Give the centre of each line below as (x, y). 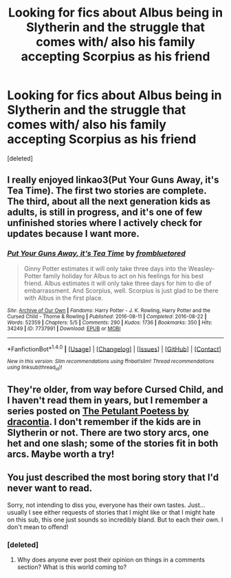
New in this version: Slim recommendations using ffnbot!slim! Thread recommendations (111, 362)
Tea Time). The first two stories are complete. (107, 191)
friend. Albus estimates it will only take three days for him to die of (118, 283)
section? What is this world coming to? (72, 567)
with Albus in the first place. (63, 298)
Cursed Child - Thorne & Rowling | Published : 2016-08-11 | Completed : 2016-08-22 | (107, 316)
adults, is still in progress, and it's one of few (105, 213)
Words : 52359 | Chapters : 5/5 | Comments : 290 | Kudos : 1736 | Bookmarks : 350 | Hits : (110, 322)
